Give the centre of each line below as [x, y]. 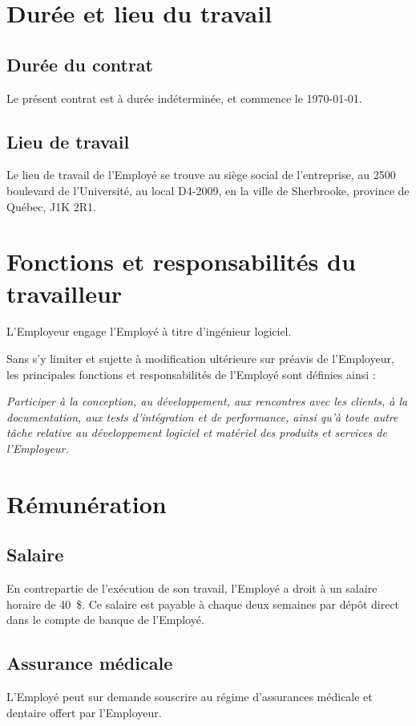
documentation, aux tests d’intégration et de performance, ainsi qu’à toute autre [202, 416]
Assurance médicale [90, 663]
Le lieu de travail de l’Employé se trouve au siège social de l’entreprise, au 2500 [201, 175]
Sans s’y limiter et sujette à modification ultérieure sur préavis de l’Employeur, [200, 359]
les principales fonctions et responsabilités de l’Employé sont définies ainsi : [191, 374]
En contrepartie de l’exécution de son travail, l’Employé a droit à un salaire [192, 588]
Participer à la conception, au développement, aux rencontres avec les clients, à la [207, 401]
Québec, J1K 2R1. [51, 206]
